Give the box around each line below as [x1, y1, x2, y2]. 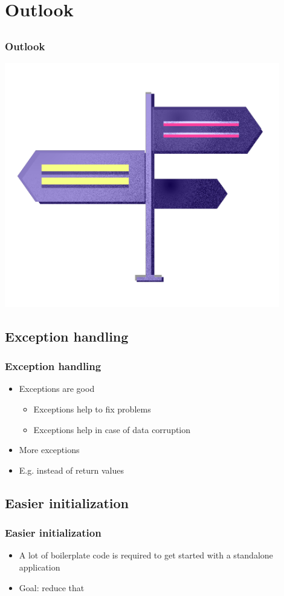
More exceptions [19, 443, 80, 456]
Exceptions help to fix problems [33, 403, 151, 416]
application [19, 561, 60, 574]
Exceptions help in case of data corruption [33, 423, 191, 435]
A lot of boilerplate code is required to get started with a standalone [19, 549, 273, 561]
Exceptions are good [19, 382, 95, 395]
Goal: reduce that [19, 581, 85, 594]
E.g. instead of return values [19, 463, 124, 476]
